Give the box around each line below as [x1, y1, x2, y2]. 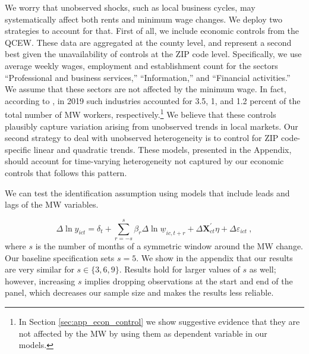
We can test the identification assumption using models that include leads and [5, 186, 290, 199]
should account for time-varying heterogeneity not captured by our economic [5, 155, 284, 167]
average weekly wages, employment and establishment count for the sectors [5, 59, 278, 71]
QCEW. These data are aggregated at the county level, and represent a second [5, 36, 292, 48]
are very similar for [5, 263, 74, 275]
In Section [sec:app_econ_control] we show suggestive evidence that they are [18, 315, 300, 327]
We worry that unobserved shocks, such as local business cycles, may [5, 1, 256, 13]
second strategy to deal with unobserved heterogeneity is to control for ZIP [5, 131, 279, 144]
